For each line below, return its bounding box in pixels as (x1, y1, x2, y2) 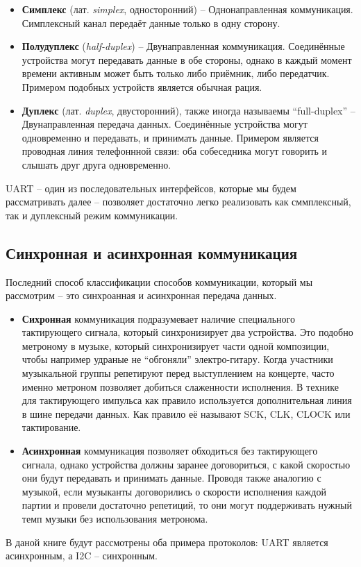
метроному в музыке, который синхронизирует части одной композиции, (22, 338, 330, 353)
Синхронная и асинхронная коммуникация (6, 242, 298, 263)
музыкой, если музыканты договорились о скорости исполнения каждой (22, 484, 326, 498)
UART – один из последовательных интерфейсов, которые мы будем (6, 180, 296, 195)
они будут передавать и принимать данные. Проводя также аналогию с (22, 471, 321, 485)
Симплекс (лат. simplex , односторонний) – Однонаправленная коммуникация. (22, 2, 353, 16)
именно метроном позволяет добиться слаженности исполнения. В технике (22, 379, 339, 393)
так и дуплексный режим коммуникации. (6, 208, 178, 222)
